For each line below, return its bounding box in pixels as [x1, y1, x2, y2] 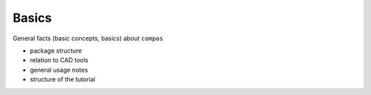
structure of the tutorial [30, 75, 95, 83]
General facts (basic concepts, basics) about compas [12, 34, 164, 42]
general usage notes [30, 66, 89, 74]
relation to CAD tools [30, 56, 89, 64]
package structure [30, 46, 82, 55]
